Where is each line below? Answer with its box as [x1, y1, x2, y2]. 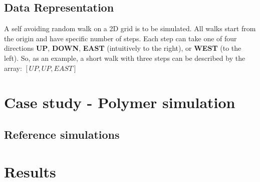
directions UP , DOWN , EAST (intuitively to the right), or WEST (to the [4, 43, 241, 53]
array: [4, 62, 22, 73]
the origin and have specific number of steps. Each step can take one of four [4, 33, 237, 43]
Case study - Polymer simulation [4, 92, 235, 113]
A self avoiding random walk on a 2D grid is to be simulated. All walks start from [4, 23, 256, 34]
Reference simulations [4, 126, 120, 142]
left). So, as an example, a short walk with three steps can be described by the [4, 52, 245, 63]
